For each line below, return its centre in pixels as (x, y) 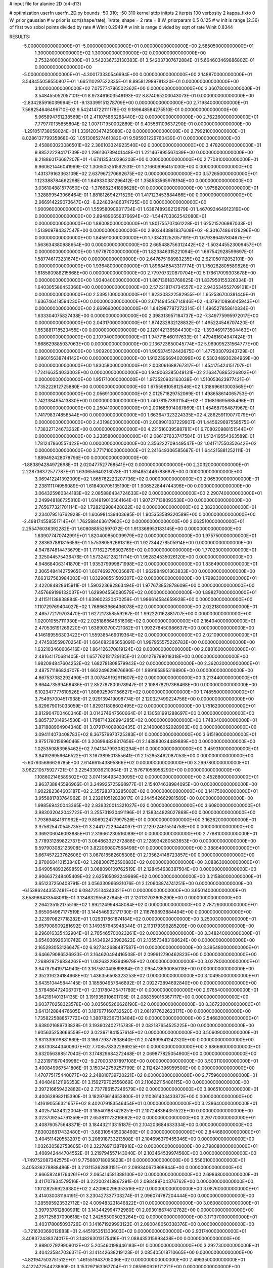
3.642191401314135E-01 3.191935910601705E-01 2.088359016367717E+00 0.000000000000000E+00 (142, 997)
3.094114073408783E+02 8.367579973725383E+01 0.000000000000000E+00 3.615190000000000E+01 (146, 734)
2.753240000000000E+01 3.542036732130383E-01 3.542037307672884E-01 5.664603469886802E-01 (145, 60)
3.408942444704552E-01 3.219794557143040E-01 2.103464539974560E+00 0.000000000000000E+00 (146, 1153)
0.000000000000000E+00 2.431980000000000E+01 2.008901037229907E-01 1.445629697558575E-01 (145, 422)
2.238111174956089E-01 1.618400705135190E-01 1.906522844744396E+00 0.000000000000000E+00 (143, 486)
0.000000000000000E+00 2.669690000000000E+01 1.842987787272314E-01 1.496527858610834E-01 (145, 308)
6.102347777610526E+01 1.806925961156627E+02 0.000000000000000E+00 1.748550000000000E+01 (145, 692)
